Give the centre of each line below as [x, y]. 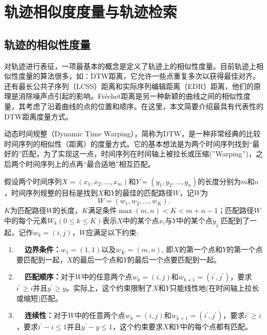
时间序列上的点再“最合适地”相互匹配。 [90, 163]
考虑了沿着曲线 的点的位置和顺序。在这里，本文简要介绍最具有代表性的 [144, 106]
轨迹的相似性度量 [47, 44]
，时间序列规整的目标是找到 [51, 192]
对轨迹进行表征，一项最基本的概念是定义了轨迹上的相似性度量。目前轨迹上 [130, 66]
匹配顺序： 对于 [50, 277]
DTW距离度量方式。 [39, 116]
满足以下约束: [116, 232]
